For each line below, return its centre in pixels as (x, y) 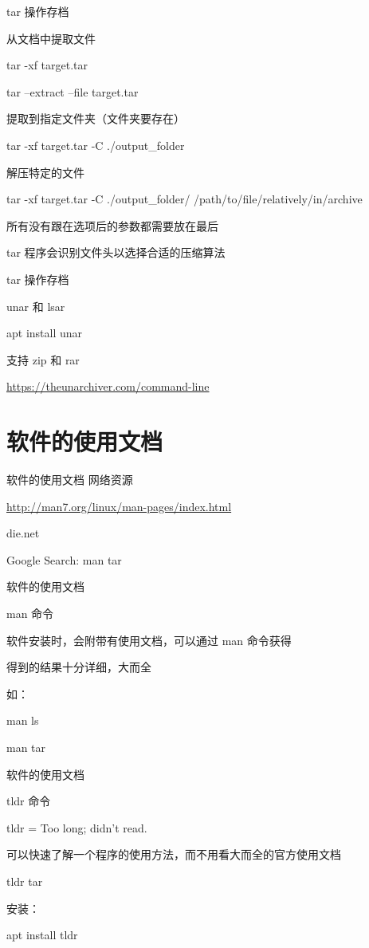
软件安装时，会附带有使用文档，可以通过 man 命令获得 (149, 640)
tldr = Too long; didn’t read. (77, 827)
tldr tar (25, 881)
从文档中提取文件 (51, 38)
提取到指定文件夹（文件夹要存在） (96, 118)
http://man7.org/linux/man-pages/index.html (119, 506)
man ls (23, 720)
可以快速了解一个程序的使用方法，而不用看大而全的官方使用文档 (174, 854)
